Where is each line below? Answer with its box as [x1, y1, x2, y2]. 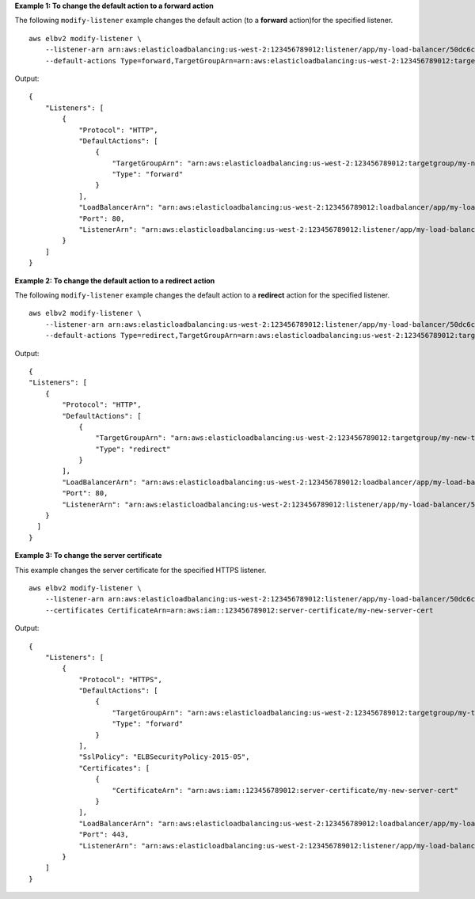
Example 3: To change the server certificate [14, 551, 162, 560]
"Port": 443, [78, 830, 130, 839]
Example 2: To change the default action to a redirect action [14, 275, 215, 285]
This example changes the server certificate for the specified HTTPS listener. [14, 565, 267, 575]
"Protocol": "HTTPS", [78, 675, 162, 684]
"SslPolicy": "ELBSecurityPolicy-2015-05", [78, 753, 250, 761]
